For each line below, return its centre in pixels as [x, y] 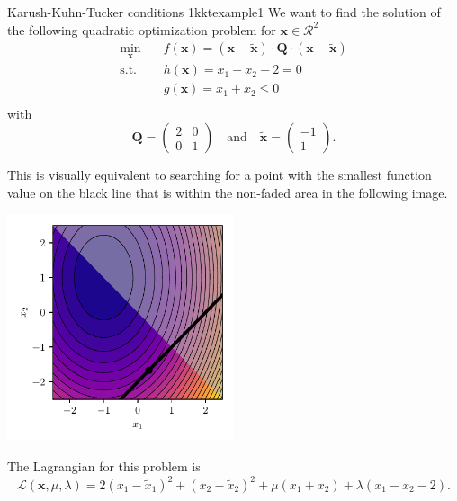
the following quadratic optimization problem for [142, 29]
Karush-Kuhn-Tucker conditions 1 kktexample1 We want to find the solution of [224, 12]
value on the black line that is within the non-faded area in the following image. [228, 192]
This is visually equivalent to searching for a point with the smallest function [220, 175]
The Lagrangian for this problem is [104, 465]
